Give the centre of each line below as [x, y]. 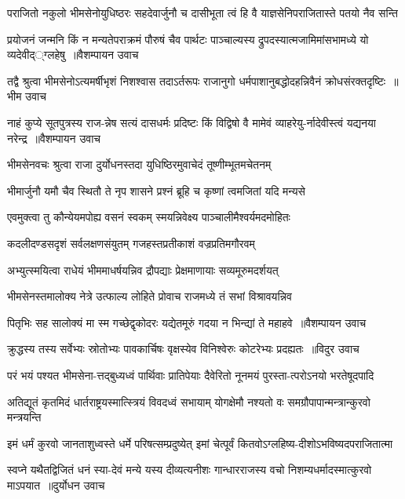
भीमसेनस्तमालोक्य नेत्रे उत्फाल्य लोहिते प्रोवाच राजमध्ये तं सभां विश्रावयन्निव [150, 296]
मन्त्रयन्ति [24, 417]
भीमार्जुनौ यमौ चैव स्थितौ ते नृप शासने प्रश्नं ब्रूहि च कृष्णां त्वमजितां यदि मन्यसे [156, 190]
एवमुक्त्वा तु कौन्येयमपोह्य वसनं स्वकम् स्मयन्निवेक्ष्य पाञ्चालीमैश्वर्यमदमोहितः [149, 217]
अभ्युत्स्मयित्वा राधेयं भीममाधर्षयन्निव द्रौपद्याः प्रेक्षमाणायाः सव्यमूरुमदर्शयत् [143, 270]
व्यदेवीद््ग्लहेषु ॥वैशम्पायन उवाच [73, 55]
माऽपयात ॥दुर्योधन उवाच [56, 484]
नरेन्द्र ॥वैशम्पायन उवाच [54, 138]
